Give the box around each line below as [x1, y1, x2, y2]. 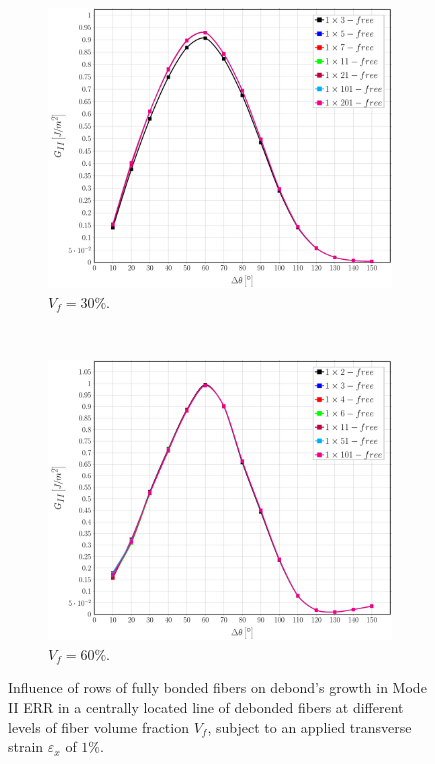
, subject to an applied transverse [207, 716, 412, 737]
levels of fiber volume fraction [8, 716, 189, 737]
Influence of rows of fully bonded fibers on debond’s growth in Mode [8, 677, 427, 698]
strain [8, 736, 44, 757]
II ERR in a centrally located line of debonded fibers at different [8, 696, 404, 717]
